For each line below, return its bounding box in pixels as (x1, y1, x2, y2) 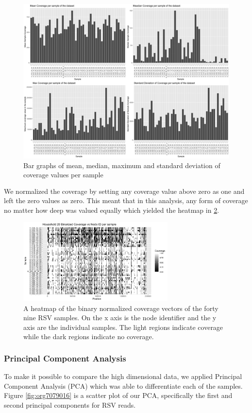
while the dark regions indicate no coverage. (23, 331, 154, 342)
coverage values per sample (23, 170, 103, 180)
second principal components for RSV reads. (4, 400, 136, 410)
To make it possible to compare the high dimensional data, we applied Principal (4, 371, 242, 381)
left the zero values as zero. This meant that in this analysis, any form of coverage (4, 195, 248, 206)
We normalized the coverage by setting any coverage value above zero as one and (4, 186, 245, 196)
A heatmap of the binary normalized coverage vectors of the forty (23, 303, 218, 313)
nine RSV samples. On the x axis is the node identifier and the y (23, 312, 217, 323)
